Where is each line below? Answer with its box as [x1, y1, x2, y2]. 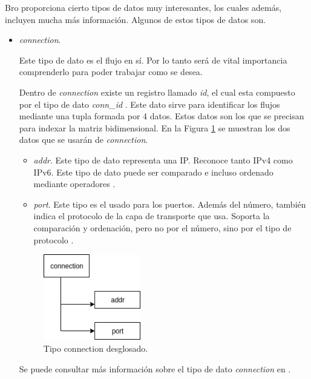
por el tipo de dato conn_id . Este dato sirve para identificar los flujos [19, 97, 280, 110]
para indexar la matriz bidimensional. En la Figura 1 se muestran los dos [19, 121, 290, 134]
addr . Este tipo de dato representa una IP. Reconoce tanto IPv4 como [33, 153, 293, 166]
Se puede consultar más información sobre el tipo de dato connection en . [19, 362, 291, 375]
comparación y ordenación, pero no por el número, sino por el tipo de [33, 221, 292, 234]
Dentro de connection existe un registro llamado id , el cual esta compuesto [19, 85, 295, 98]
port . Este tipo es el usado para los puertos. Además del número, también [33, 197, 306, 210]
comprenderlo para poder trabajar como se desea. [19, 65, 203, 78]
